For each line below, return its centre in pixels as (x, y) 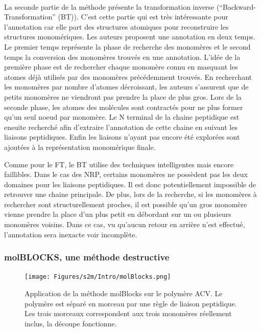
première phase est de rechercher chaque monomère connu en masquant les (121, 67)
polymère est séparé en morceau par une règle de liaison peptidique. (131, 303)
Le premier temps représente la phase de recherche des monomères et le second (127, 46)
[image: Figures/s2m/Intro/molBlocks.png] (98, 277)
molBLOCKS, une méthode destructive (87, 257)
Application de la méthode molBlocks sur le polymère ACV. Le (124, 293)
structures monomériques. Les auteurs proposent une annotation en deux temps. (130, 37)
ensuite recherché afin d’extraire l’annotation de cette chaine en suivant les (121, 127)
